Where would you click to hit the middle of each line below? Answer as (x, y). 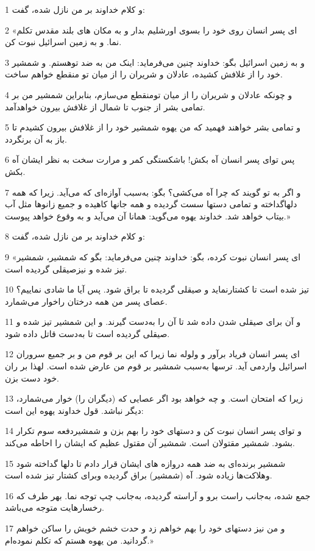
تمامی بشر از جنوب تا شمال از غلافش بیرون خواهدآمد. (105, 106)
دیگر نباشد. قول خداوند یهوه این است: (74, 410)
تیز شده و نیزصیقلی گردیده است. (66, 268)
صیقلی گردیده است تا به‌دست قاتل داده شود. (87, 333)
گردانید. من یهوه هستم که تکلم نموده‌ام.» (79, 540)
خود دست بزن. (32, 378)
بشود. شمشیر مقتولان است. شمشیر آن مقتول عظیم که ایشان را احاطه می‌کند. (150, 443)
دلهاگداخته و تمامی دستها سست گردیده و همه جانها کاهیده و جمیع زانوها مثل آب (151, 204)
